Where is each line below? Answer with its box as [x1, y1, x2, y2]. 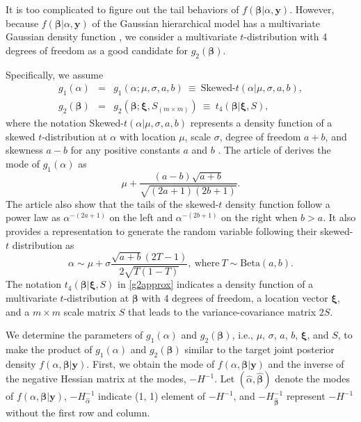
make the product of [6, 342, 93, 357]
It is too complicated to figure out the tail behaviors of [6, 2, 239, 16]
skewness [6, 143, 43, 157]
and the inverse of [268, 356, 344, 371]
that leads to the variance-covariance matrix [128, 304, 316, 318]
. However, [289, 2, 335, 16]
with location [119, 129, 176, 143]
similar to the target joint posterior [184, 342, 335, 357]
